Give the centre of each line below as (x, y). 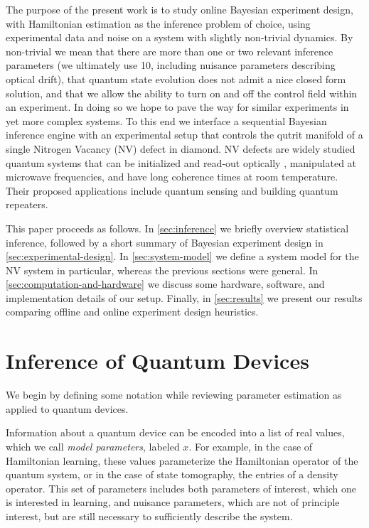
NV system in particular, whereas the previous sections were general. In (162, 270)
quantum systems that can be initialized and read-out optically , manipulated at (181, 162)
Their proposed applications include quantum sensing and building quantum (172, 190)
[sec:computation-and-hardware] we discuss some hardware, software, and (165, 284)
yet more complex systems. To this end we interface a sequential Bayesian (166, 120)
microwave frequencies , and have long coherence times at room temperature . (172, 177)
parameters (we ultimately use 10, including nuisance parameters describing (171, 65)
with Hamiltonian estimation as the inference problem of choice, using (158, 23)
